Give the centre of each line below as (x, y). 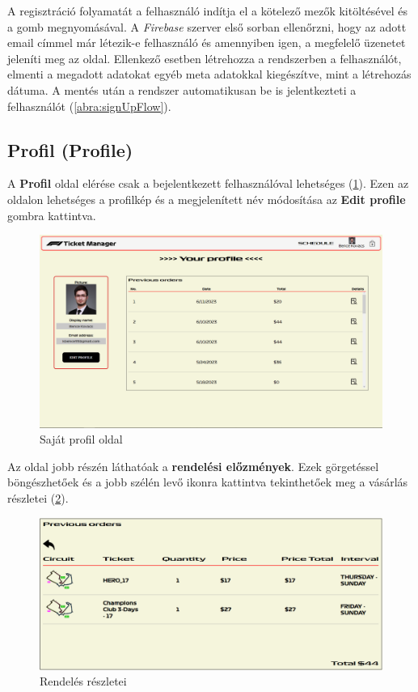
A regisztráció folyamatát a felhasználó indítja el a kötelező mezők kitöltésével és (207, 11)
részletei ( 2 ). (38, 498)
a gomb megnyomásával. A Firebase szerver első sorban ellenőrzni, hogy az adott (207, 26)
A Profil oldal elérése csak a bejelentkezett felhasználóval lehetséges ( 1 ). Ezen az (208, 183)
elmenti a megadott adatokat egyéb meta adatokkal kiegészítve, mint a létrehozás (209, 74)
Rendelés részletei (83, 681)
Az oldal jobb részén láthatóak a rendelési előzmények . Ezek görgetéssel (193, 466)
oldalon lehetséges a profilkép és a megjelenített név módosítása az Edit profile (207, 199)
